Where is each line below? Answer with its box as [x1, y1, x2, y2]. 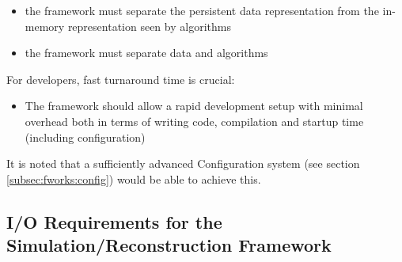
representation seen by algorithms [67, 17, 231, 34]
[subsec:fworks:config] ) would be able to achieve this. [6, 170, 261, 187]
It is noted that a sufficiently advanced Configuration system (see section [6, 155, 360, 172]
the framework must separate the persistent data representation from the [25, 2, 379, 18]
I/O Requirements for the [6, 209, 222, 234]
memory [25, 17, 65, 34]
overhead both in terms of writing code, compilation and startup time [25, 112, 364, 129]
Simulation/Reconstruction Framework [6, 233, 332, 257]
